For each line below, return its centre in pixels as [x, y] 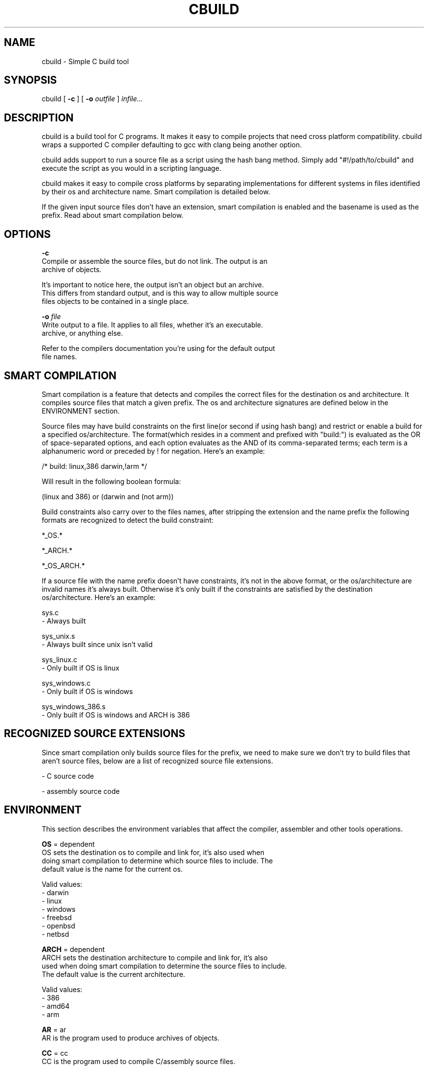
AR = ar [54, 1029]
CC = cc [55, 1053]
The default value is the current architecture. [113, 974]
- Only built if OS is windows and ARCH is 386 [116, 715]
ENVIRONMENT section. [81, 411]
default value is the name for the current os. [112, 869]
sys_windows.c [66, 683]
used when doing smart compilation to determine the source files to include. [164, 966]
